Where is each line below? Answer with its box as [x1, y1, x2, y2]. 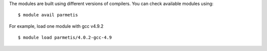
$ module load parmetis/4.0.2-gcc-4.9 [18, 35, 112, 41]
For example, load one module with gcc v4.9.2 [9, 23, 104, 29]
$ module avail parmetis [18, 12, 78, 18]
